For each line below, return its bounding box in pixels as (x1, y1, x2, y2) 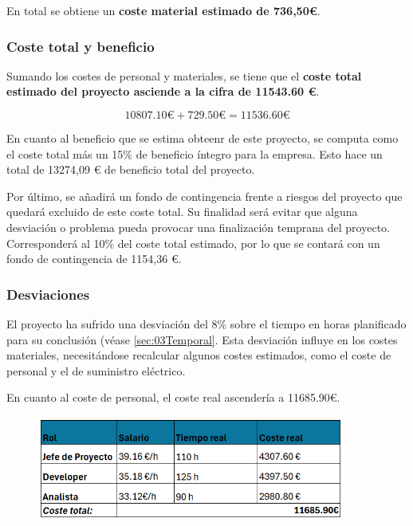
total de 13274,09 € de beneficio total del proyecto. (6, 161, 255, 178)
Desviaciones (6, 284, 90, 304)
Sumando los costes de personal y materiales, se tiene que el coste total (6, 67, 362, 84)
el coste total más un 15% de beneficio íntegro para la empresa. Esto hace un (6, 145, 383, 162)
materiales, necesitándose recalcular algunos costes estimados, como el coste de (6, 347, 391, 363)
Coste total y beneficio (6, 36, 155, 56)
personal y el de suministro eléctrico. (6, 362, 186, 379)
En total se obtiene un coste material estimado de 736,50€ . (6, 2, 321, 18)
